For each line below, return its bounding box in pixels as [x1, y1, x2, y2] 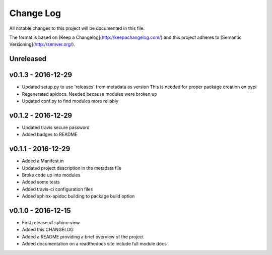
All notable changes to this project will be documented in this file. [9, 25, 145, 31]
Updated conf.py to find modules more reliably [22, 98, 118, 104]
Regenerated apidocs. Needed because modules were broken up [22, 91, 157, 97]
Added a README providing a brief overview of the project [22, 233, 144, 239]
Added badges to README [22, 132, 78, 138]
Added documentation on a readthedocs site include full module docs [22, 241, 167, 247]
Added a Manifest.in [22, 158, 64, 164]
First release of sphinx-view [22, 220, 80, 226]
